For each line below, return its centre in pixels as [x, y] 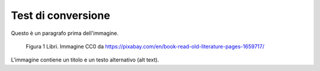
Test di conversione [61, 15]
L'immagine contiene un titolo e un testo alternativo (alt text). [85, 60]
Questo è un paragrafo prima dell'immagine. [65, 33]
